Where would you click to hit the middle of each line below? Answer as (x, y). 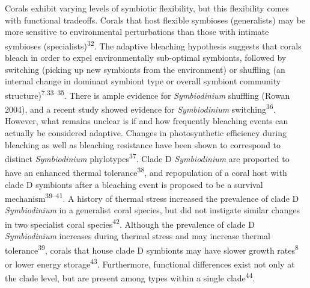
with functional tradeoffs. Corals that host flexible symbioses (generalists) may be (155, 20)
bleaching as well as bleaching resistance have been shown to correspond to (143, 144)
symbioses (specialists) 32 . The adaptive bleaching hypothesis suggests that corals (153, 45)
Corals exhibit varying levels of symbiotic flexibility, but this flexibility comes (147, 8)
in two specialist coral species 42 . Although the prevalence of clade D (130, 223)
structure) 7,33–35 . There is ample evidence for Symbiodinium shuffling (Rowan (147, 94)
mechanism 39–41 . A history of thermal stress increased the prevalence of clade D (152, 197)
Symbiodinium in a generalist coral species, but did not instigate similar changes (152, 210)
